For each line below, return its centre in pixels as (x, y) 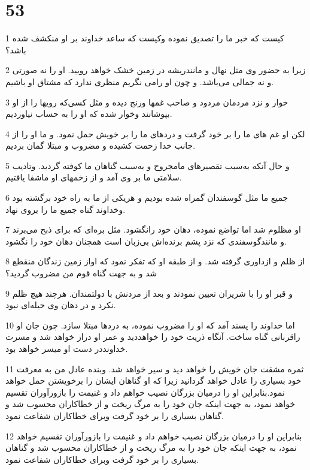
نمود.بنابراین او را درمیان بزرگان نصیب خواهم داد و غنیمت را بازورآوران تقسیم (145, 392)
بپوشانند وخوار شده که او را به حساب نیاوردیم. (89, 114)
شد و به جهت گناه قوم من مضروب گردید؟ (81, 273)
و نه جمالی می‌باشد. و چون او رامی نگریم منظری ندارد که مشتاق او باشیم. (140, 81)
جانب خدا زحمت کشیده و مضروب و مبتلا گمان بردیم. (101, 145)
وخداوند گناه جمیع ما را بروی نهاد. (66, 209)
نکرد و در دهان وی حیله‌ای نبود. (61, 305)
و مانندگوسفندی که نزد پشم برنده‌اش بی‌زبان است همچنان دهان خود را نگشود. (146, 241)
